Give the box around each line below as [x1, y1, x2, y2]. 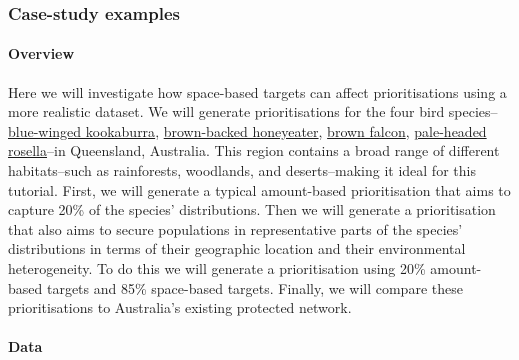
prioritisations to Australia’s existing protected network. [8, 297, 352, 318]
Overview [8, 43, 75, 64]
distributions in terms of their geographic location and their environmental [8, 238, 466, 259]
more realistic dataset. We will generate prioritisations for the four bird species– [8, 101, 498, 122]
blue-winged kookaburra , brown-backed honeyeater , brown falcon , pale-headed [8, 120, 487, 141]
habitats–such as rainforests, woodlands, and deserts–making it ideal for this [8, 160, 476, 181]
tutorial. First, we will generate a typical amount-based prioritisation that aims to [8, 179, 511, 200]
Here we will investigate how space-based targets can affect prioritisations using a [8, 81, 507, 102]
